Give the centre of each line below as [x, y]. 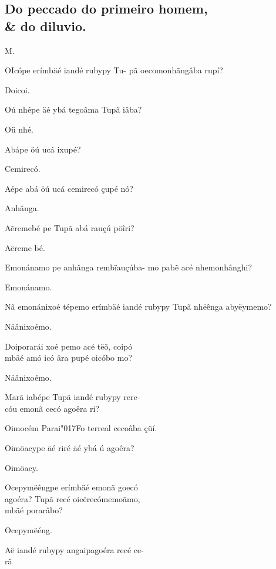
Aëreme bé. [25, 247]
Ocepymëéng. [28, 530]
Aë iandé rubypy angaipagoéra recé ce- [74, 549]
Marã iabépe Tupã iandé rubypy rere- [73, 397]
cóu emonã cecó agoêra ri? [52, 408]
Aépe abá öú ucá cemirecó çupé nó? [69, 188]
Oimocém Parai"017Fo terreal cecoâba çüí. [81, 428]
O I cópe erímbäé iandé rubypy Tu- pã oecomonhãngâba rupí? [114, 70]
